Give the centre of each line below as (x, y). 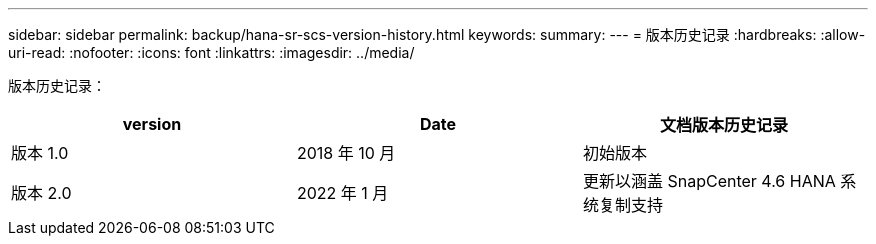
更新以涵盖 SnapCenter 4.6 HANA (709, 181)
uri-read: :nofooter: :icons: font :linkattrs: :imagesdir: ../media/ (211, 52)
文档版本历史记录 (723, 125)
